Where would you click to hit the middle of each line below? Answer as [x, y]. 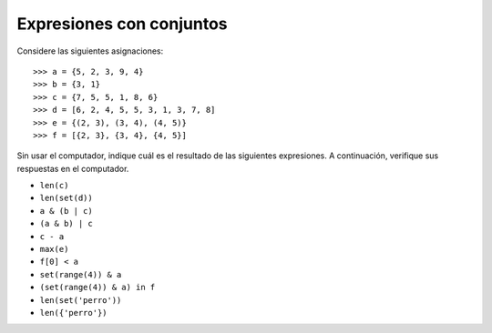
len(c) [54, 186]
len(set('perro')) [81, 300]
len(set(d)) [66, 198]
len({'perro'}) [74, 313]
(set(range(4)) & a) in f [97, 288]
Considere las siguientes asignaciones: [90, 51]
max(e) [54, 249]
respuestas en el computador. [73, 168]
